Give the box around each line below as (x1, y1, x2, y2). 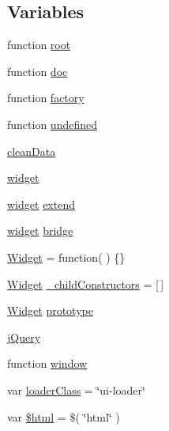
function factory (7, 89, 84, 106)
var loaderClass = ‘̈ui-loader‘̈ (7, 381, 145, 398)
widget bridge (7, 222, 73, 239)
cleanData (7, 142, 56, 159)
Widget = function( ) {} (7, 248, 126, 265)
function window (7, 355, 88, 372)
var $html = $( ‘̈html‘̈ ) (7, 408, 120, 425)
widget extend (7, 195, 75, 212)
